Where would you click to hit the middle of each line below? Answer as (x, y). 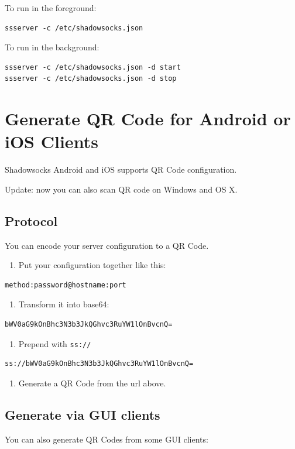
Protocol (31, 220)
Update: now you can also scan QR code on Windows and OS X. (121, 189)
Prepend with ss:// (55, 343)
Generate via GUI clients (83, 414)
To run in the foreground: (51, 8)
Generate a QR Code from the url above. (92, 383)
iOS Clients (52, 141)
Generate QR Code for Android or (148, 119)
